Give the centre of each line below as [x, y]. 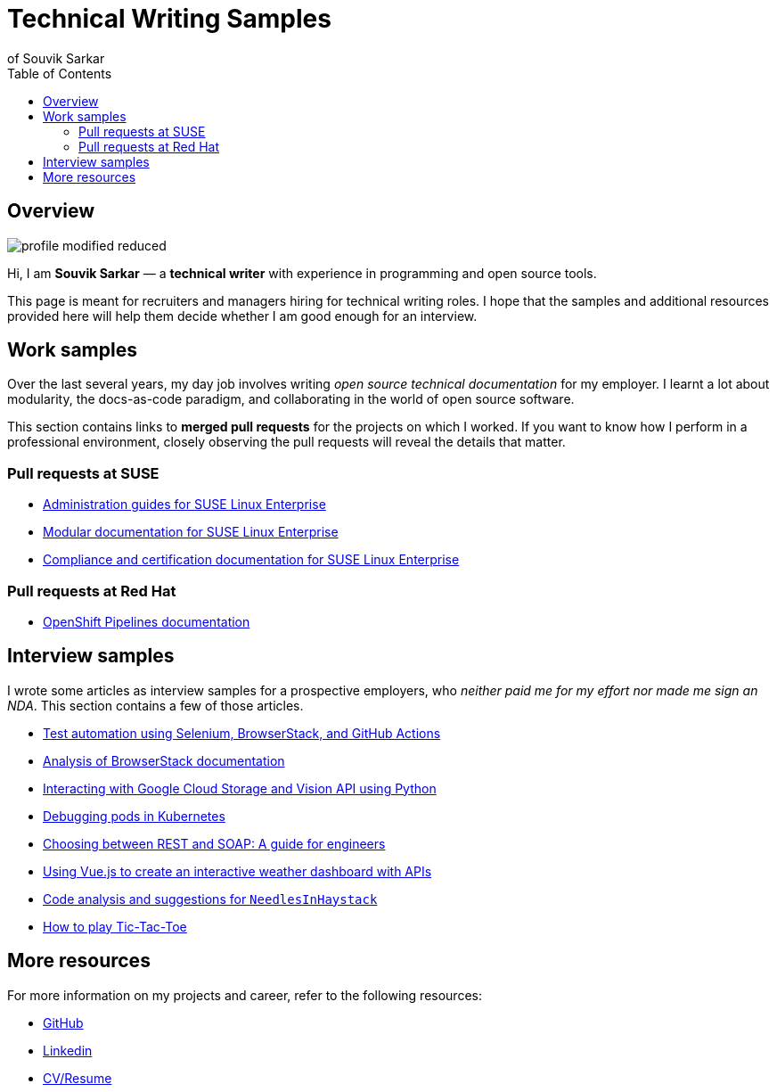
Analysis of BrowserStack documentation [164, 760]
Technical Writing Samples [169, 19]
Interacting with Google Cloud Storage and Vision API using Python [240, 788]
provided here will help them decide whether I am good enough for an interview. [242, 316]
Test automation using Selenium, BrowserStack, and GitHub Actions [242, 733]
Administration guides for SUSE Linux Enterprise [184, 505]
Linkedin [68, 1050]
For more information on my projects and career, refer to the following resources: [245, 995]
